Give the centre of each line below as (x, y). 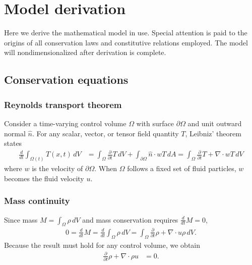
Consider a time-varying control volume (65, 123)
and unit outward (215, 123)
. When (106, 168)
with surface (155, 123)
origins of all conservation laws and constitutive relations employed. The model (126, 42)
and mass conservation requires (130, 219)
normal (15, 133)
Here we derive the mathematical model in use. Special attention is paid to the (126, 33)
